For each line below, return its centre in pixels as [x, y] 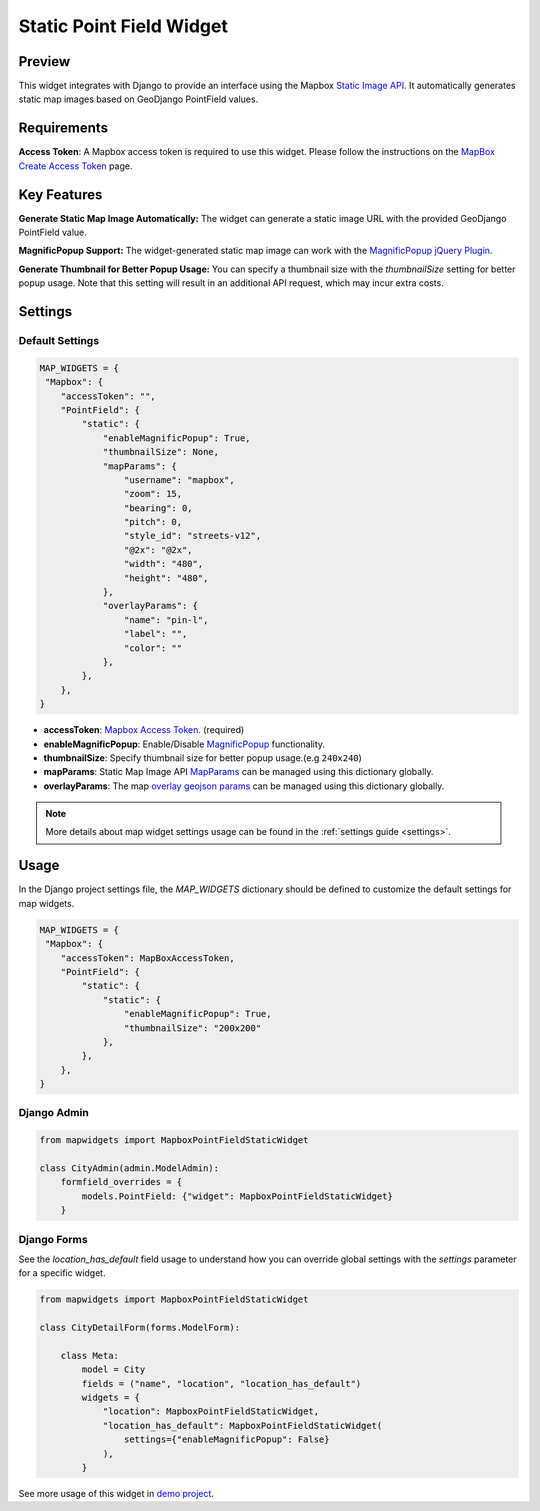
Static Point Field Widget [123, 26]
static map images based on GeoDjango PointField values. [138, 99]
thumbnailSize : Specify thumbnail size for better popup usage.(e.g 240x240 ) [202, 757]
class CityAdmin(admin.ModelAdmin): [129, 1168]
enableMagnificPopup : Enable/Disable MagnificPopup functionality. [184, 744]
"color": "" [153, 648]
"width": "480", [163, 564]
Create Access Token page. [75, 166]
